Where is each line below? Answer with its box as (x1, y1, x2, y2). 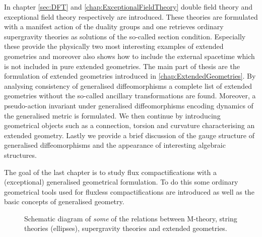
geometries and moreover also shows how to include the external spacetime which (4, 50, 255, 61)
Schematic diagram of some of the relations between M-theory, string (24, 213, 237, 223)
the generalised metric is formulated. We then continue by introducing (4, 110, 221, 121)
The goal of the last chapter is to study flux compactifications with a (4, 166, 217, 177)
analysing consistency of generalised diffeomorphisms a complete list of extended (4, 80, 252, 91)
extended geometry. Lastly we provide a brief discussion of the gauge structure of (4, 130, 254, 140)
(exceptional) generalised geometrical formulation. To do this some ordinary (4, 176, 238, 187)
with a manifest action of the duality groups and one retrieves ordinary (4, 21, 224, 32)
